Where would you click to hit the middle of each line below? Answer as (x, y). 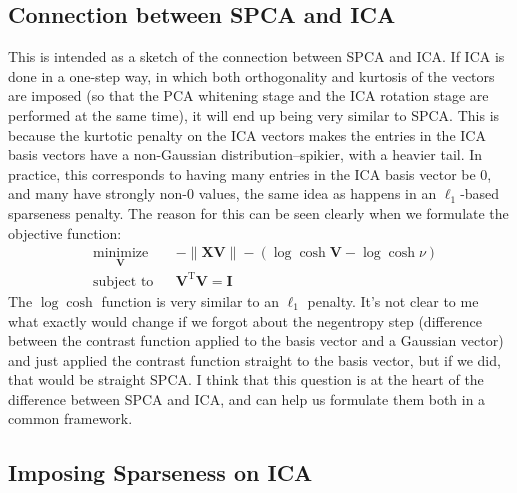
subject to (123, 281)
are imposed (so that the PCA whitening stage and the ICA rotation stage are (248, 95)
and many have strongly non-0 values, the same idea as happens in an (222, 193)
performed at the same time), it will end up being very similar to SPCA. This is (254, 114)
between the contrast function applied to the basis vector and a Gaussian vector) (256, 340)
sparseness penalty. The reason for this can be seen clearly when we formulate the (258, 212)
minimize (121, 253)
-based (480, 193)
